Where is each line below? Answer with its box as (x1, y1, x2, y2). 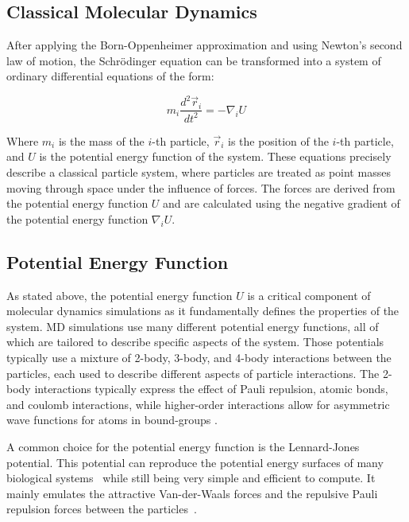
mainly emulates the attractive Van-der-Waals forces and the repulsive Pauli (6, 485, 378, 501)
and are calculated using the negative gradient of (163, 195, 400, 212)
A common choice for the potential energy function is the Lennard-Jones (6, 438, 360, 454)
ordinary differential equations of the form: (6, 68, 214, 84)
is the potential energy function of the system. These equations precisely (39, 148, 392, 165)
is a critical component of (247, 286, 371, 303)
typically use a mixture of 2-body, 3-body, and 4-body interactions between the (6, 349, 392, 366)
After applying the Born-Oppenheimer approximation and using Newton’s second (6, 37, 403, 53)
